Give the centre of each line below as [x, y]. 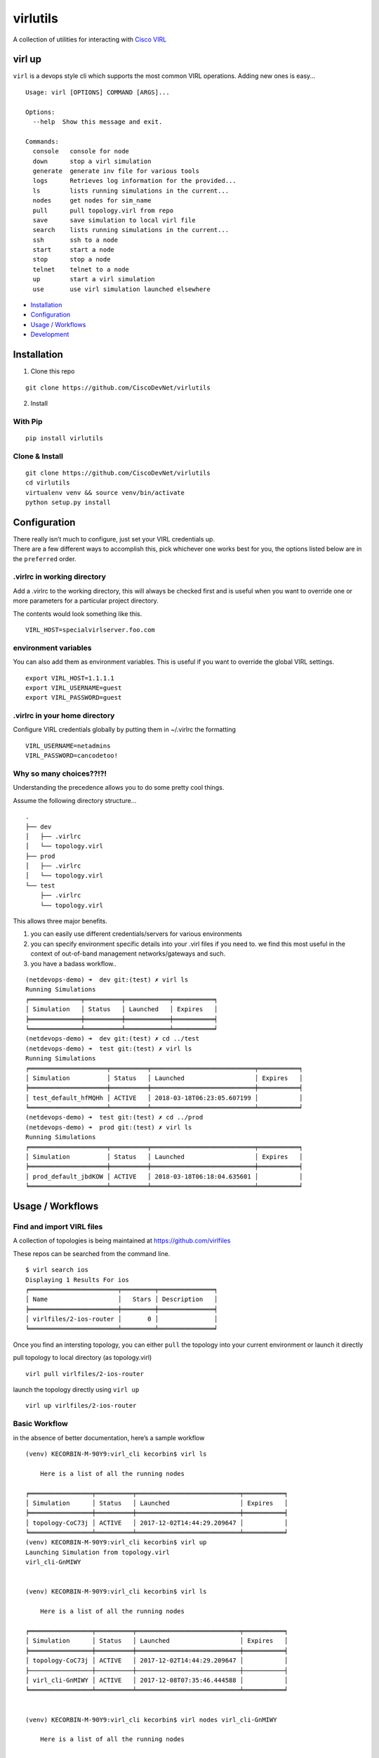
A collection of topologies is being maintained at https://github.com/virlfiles [122, 1240]
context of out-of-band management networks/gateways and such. [128, 954]
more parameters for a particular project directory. [86, 601]
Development [50, 335]
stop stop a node [72, 259]
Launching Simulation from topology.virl [98, 1552]
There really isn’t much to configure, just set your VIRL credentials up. [114, 539]
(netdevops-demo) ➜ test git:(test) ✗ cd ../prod [114, 1117]
